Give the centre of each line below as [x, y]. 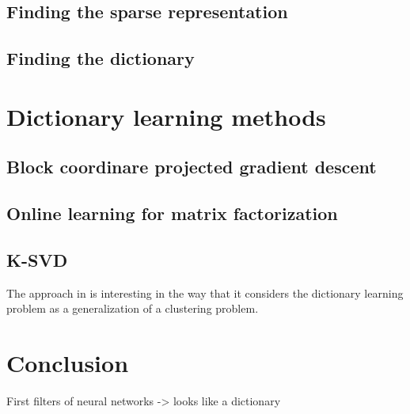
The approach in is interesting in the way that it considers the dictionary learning [205, 292]
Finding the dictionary [101, 58]
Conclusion [68, 363]
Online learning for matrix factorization [172, 213]
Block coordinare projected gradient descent [192, 167]
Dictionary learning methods [166, 116]
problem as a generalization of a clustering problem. [133, 308]
